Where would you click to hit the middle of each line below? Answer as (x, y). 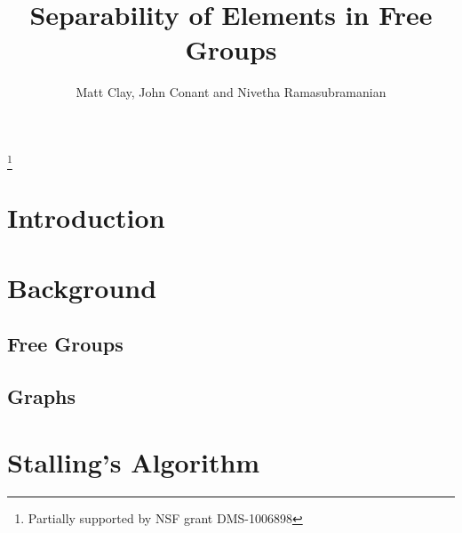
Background (82, 287)
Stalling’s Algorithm (134, 461)
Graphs (42, 396)
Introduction (86, 218)
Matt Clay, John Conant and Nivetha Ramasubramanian (231, 92)
